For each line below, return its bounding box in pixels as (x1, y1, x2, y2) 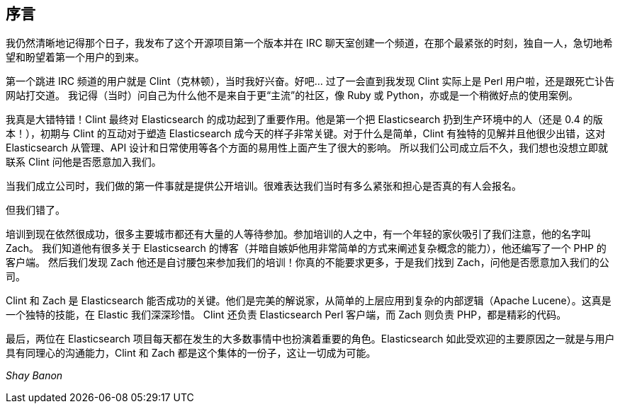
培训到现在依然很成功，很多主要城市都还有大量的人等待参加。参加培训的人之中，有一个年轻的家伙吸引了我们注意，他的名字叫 (6, 228, 591, 241)
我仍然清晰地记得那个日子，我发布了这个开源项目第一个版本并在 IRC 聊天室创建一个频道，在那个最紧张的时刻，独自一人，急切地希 (6, 37, 613, 50)
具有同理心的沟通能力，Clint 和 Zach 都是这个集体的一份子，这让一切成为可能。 (6, 347, 376, 359)
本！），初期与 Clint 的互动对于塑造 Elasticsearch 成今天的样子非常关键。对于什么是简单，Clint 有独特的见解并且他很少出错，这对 (6, 127, 606, 140)
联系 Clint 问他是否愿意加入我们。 (6, 156, 162, 168)
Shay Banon (6, 369, 63, 382)
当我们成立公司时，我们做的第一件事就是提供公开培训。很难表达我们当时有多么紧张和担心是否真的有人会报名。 (6, 180, 522, 192)
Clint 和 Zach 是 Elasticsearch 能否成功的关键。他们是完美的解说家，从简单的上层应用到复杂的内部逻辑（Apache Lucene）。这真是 (6, 294, 611, 307)
